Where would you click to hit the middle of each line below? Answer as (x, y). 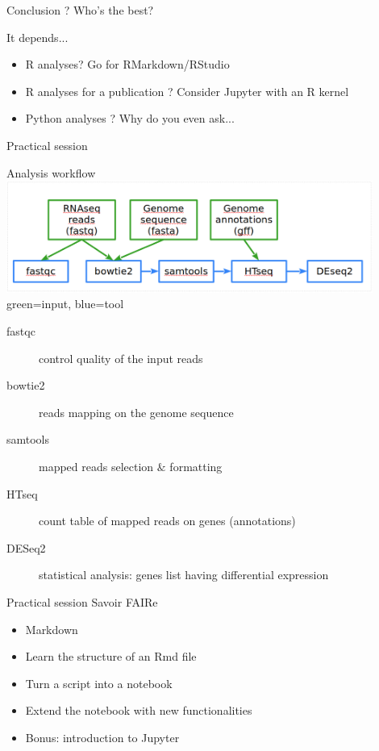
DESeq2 (26, 547)
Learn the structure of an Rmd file (111, 656)
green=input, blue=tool (65, 304)
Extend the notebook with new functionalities (139, 710)
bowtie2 (26, 385)
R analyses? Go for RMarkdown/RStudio (127, 64)
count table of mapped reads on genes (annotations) (167, 521)
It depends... (37, 37)
